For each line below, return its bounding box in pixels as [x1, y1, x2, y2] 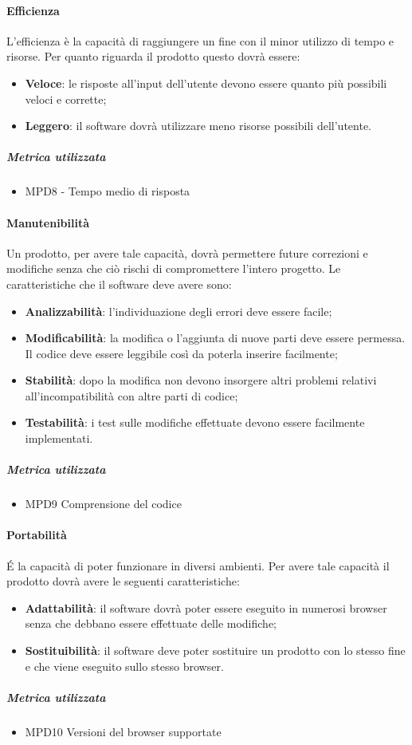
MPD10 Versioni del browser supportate [25, 723, 222, 739]
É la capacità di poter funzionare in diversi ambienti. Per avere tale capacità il [6, 557, 390, 574]
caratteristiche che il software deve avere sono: [6, 275, 232, 292]
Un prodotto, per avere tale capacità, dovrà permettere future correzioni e [6, 244, 368, 261]
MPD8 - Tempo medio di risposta [25, 183, 190, 199]
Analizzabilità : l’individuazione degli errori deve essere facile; [25, 302, 332, 319]
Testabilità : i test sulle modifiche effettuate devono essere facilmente [25, 414, 365, 431]
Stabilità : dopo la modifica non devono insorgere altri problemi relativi [25, 372, 377, 388]
